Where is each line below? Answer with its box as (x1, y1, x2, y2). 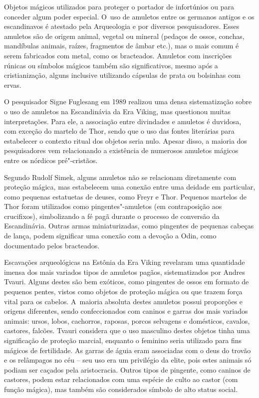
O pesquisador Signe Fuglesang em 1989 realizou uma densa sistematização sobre (4, 96, 252, 107)
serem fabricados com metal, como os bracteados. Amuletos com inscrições (4, 50, 232, 60)
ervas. (4, 79, 21, 90)
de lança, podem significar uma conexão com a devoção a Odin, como (4, 230, 217, 241)
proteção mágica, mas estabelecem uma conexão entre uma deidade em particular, (4, 182, 256, 192)
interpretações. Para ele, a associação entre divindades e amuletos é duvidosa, (4, 116, 242, 126)
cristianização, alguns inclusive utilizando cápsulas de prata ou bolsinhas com (4, 70, 241, 80)
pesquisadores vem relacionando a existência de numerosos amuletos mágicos (4, 145, 239, 156)
